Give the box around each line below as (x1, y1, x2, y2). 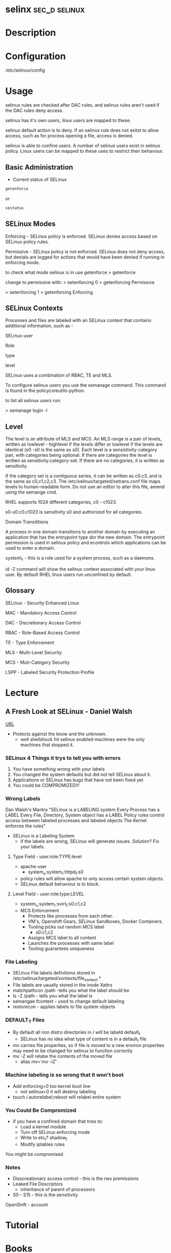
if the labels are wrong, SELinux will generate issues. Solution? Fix (20, 838, 159, 844)
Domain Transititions (5, 519, 48, 525)
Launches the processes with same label (28, 940, 114, 946)
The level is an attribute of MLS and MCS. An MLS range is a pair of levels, (5, 436, 162, 442)
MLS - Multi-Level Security (5, 649, 62, 655)
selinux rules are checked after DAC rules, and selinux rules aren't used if (5, 102, 160, 108)
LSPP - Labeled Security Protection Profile (5, 669, 94, 675)
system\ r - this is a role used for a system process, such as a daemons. (5, 555, 155, 563)
